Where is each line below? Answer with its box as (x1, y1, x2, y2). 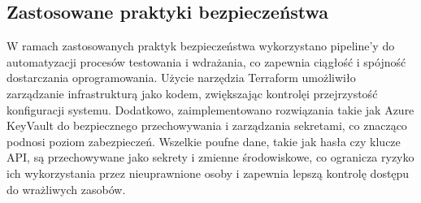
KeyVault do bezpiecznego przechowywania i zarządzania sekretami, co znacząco (7, 117, 407, 134)
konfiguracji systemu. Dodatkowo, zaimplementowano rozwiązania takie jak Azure (7, 101, 414, 118)
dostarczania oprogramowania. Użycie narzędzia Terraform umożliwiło (7, 69, 356, 86)
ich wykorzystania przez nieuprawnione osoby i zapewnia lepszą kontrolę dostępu (7, 164, 410, 181)
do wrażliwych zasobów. (7, 180, 126, 197)
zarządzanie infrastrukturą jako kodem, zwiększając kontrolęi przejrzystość (7, 84, 378, 101)
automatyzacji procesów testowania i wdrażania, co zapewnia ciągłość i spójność (7, 53, 406, 70)
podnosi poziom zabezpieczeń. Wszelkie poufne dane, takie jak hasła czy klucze (7, 132, 401, 149)
